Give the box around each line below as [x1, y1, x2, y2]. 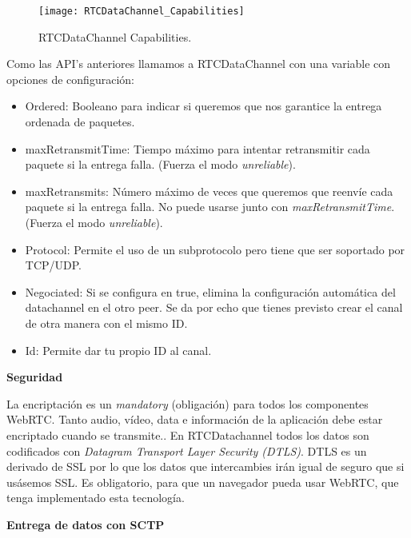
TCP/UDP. [25, 257, 82, 273]
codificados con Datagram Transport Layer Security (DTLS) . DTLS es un [6, 442, 367, 459]
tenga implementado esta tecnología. [6, 489, 185, 506]
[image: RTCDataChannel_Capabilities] [38, 6, 245, 17]
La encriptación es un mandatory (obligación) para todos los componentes [6, 395, 369, 412]
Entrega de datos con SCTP [6, 516, 165, 532]
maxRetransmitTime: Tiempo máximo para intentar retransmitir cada [25, 140, 370, 157]
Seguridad [6, 369, 63, 385]
